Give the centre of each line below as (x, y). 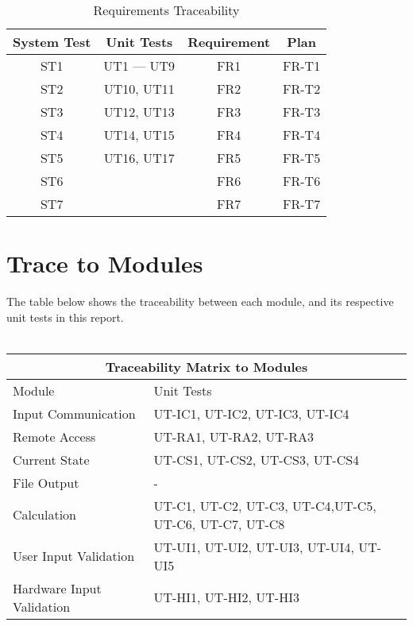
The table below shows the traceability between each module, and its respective (200, 301)
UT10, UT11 (139, 89)
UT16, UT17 (139, 158)
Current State (51, 459)
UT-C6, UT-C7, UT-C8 (219, 524)
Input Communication (74, 413)
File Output (46, 482)
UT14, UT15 (139, 135)
